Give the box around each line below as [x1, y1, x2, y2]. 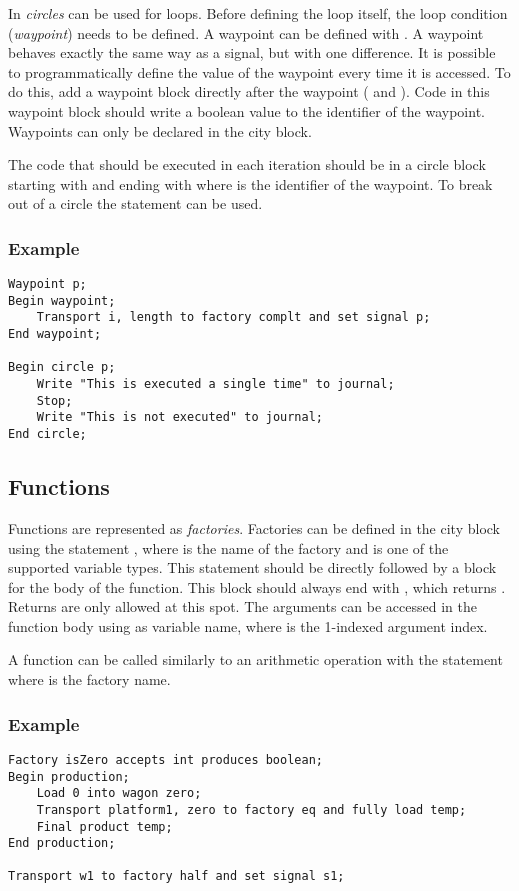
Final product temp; [36, 819, 173, 834]
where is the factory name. [8, 669, 171, 690]
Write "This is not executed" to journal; [36, 410, 323, 425]
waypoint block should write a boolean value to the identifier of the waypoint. [8, 100, 485, 121]
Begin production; [8, 769, 130, 784]
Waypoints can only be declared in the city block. [8, 120, 312, 141]
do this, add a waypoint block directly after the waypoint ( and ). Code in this [8, 81, 490, 102]
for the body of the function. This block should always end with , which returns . [8, 576, 506, 597]
